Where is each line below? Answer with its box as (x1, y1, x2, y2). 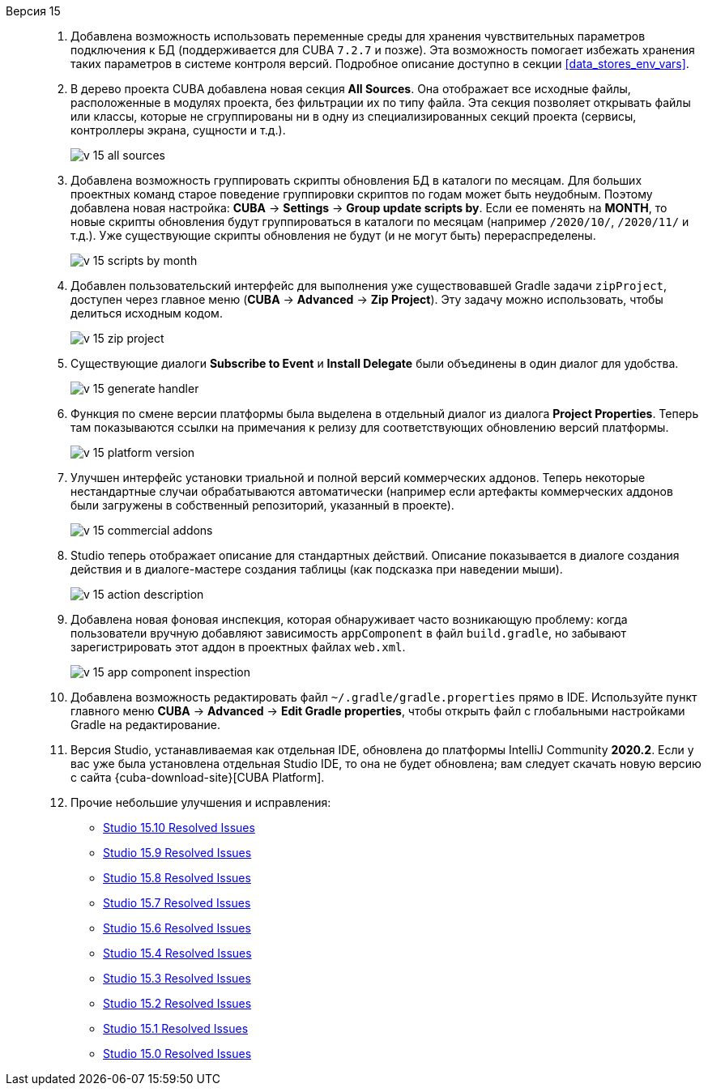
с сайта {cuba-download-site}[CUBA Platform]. (70, 770, 325, 784)
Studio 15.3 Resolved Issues (103, 971, 251, 985)
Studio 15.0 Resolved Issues (103, 1047, 252, 1060)
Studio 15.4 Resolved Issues (103, 946, 252, 960)
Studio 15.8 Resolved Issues (103, 871, 251, 885)
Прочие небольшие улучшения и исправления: (70, 796, 331, 809)
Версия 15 (6, 4, 61, 18)
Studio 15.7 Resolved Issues (103, 896, 251, 910)
